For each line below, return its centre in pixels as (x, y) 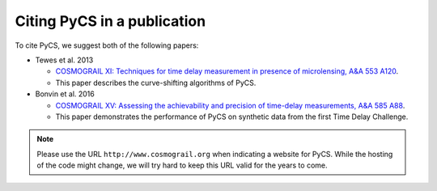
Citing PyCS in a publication (110, 21)
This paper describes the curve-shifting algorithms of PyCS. (156, 83)
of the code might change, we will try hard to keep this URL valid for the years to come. (182, 165)
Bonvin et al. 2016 (65, 94)
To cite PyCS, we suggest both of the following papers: (107, 45)
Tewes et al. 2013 (64, 60)
